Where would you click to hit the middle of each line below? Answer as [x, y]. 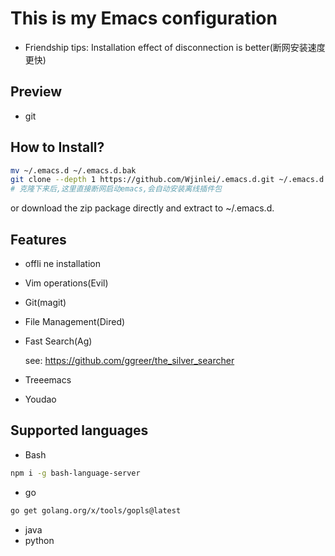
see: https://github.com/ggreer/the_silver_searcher [129, 360]
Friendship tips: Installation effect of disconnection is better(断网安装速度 [175, 47]
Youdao [40, 399]
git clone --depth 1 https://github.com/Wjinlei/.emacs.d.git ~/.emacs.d [167, 180]
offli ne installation [62, 263]
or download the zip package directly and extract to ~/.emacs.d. [142, 208]
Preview [36, 92]
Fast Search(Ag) [58, 341]
